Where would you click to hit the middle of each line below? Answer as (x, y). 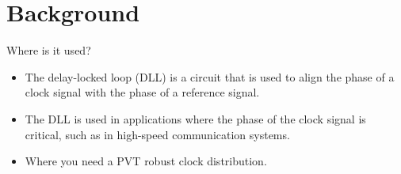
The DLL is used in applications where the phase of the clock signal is (195, 118)
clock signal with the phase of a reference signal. (142, 92)
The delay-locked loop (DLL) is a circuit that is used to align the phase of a (210, 76)
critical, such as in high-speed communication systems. (157, 134)
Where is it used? (49, 50)
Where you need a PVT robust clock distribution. (146, 161)
